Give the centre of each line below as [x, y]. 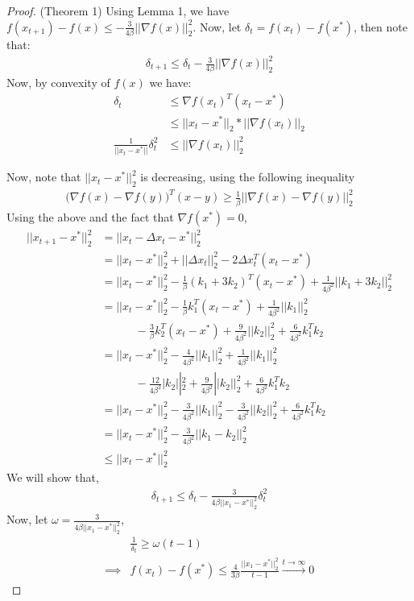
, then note [381, 26]
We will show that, [53, 477]
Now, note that [44, 177]
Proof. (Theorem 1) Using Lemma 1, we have [118, 10]
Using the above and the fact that [90, 216]
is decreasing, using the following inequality [248, 177]
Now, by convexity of [58, 83]
